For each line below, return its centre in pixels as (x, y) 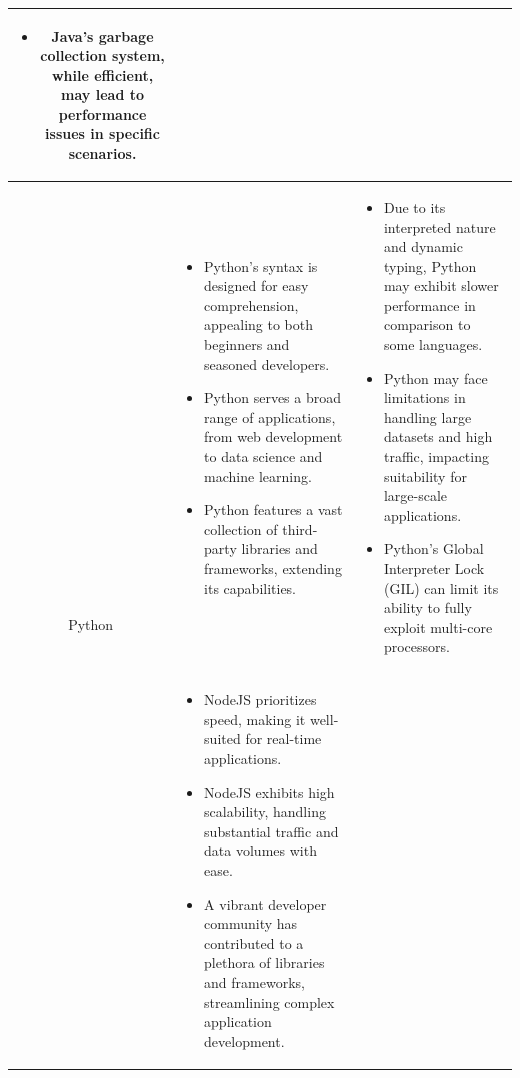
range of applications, (270, 416)
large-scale (415, 495)
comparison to (427, 324)
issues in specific (102, 133)
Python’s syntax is (261, 265)
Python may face (435, 377)
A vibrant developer (265, 903)
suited (222, 738)
